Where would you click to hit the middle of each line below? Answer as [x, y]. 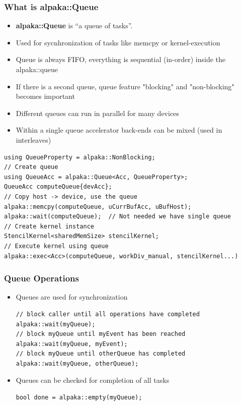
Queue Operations [42, 278]
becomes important [45, 96]
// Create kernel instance [49, 226]
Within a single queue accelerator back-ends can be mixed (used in [119, 130]
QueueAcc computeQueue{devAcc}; [58, 187]
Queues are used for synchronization [72, 297]
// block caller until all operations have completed [108, 314]
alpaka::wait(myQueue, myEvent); [72, 344]
